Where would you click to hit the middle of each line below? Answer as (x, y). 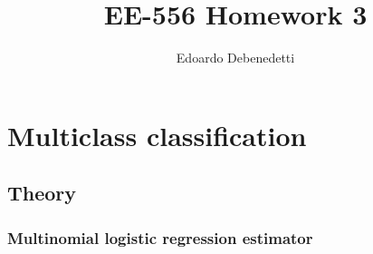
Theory (42, 193)
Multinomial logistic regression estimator (160, 237)
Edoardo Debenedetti (235, 58)
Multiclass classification (157, 135)
